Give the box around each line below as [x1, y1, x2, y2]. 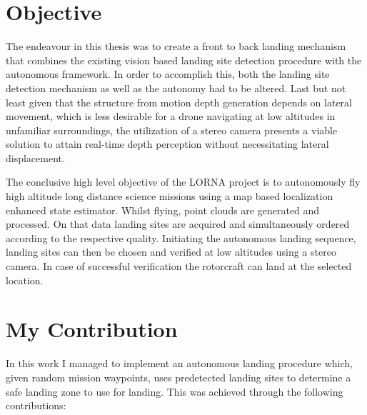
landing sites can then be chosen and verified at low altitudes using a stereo [6, 244, 336, 259]
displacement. [6, 150, 65, 165]
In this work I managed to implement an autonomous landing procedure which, [6, 356, 353, 371]
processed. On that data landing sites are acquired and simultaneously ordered [6, 216, 350, 231]
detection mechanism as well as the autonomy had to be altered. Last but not [6, 80, 346, 95]
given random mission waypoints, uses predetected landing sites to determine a [6, 369, 351, 384]
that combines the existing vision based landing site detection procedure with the [6, 52, 362, 67]
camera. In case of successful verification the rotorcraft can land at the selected [6, 259, 352, 274]
